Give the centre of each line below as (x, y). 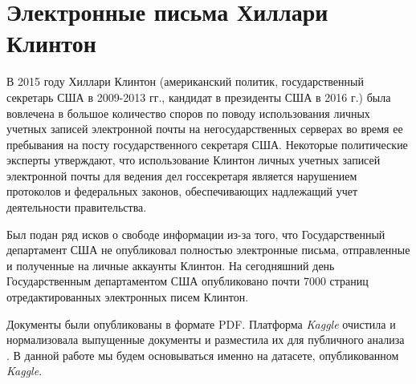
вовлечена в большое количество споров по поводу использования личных (188, 113)
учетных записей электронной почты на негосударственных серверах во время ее (205, 129)
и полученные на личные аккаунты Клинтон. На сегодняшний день (171, 265)
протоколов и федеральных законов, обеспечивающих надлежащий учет (182, 191)
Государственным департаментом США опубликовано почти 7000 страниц (188, 281)
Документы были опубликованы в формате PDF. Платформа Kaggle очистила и (201, 323)
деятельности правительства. (77, 207)
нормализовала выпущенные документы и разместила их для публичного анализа (206, 340)
